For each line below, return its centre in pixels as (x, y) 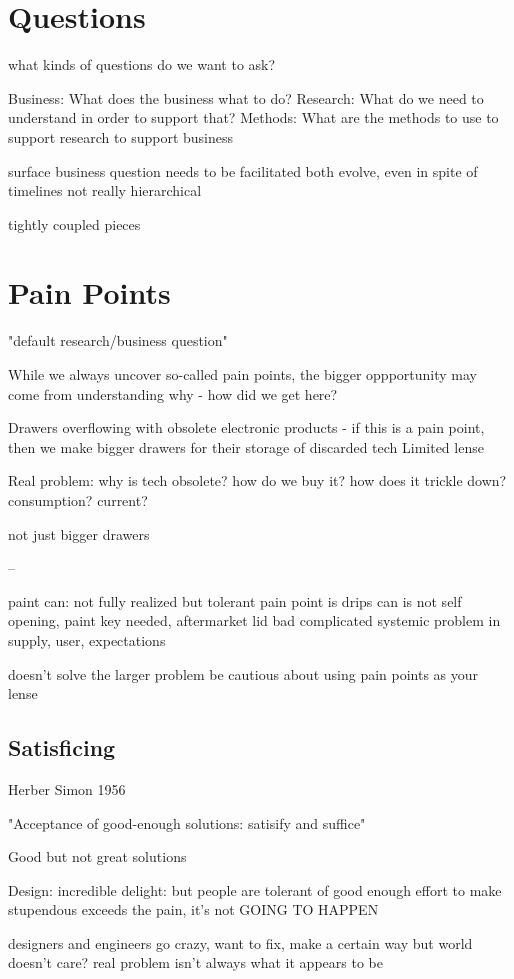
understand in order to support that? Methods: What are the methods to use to (253, 117)
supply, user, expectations (87, 639)
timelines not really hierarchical (105, 190)
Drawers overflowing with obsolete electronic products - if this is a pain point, (246, 427)
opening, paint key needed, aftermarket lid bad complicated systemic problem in (254, 620)
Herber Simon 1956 (67, 788)
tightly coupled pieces (74, 223)
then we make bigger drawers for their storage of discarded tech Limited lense (246, 446)
